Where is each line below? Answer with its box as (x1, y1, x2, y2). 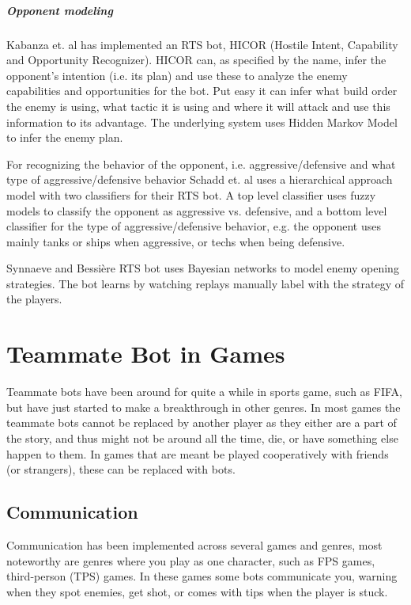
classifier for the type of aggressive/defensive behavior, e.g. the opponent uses (6, 218, 381, 234)
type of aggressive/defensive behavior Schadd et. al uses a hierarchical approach (6, 171, 393, 188)
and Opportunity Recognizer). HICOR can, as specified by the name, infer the (6, 51, 386, 68)
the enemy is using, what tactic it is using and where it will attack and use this (6, 97, 390, 114)
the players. (6, 291, 62, 307)
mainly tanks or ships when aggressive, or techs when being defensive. (6, 233, 345, 249)
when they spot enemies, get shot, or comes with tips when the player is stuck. (6, 583, 388, 599)
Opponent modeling (6, 2, 113, 18)
